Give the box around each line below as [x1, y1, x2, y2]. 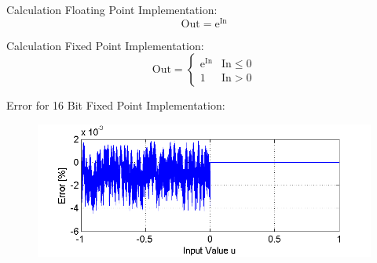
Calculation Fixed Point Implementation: [6, 37, 204, 53]
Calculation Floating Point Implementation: [6, 2, 218, 17]
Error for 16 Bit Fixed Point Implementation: [6, 97, 225, 113]
